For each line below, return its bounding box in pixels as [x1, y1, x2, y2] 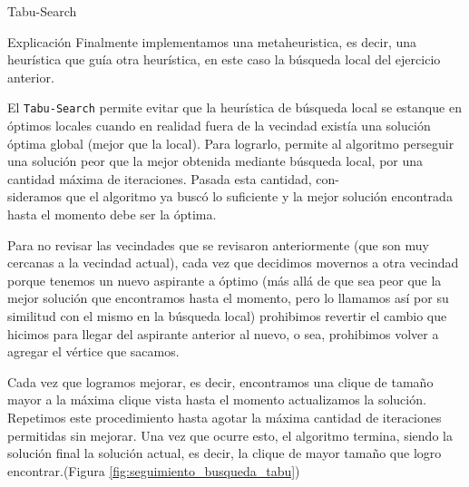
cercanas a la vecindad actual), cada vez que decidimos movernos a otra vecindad [7, 253, 459, 272]
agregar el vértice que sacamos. [7, 342, 180, 361]
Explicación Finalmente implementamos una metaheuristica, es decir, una [7, 32, 417, 51]
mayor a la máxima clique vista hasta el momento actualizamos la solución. [7, 390, 426, 409]
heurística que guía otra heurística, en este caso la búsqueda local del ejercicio [7, 50, 441, 69]
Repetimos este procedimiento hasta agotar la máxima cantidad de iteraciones [7, 407, 442, 426]
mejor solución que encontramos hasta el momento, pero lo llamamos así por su [7, 288, 449, 307]
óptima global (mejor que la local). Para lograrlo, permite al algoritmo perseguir [7, 133, 454, 152]
